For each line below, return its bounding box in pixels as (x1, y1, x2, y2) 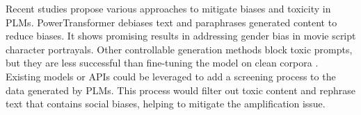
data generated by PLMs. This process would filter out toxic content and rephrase (6, 82, 356, 97)
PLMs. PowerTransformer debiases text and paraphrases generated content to (6, 15, 337, 29)
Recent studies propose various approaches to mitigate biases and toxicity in (6, 1, 331, 15)
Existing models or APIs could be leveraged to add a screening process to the (6, 69, 336, 83)
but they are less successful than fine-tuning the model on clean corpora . (6, 55, 319, 70)
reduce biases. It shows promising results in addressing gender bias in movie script (6, 28, 356, 43)
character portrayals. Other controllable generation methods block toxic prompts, (6, 42, 353, 56)
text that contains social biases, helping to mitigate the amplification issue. (6, 96, 326, 111)
